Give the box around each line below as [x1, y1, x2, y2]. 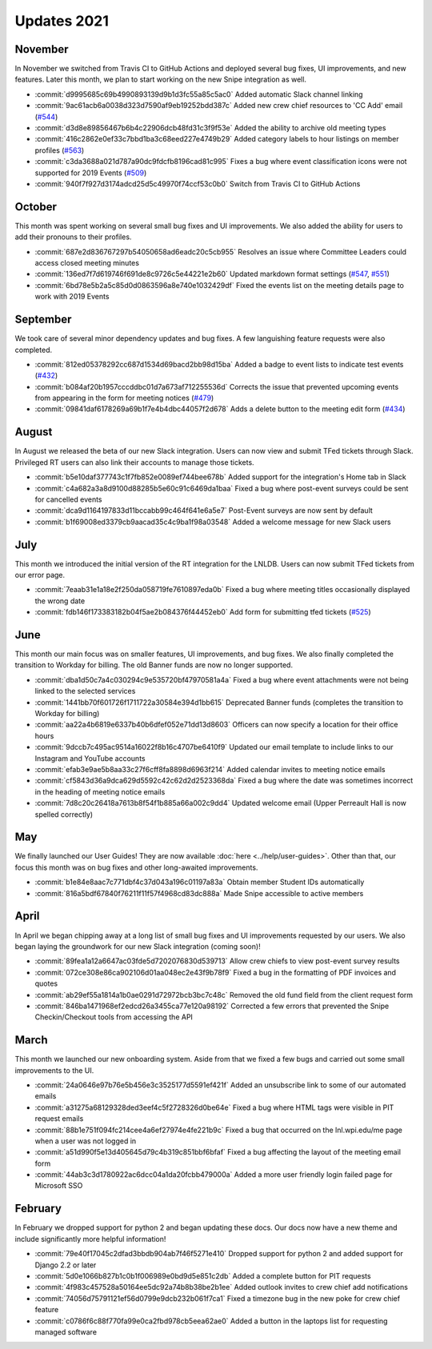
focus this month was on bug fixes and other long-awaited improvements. [14, 863, 258, 872]
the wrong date [34, 596, 86, 606]
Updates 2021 [14, 12, 110, 30]
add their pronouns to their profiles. [14, 232, 132, 242]
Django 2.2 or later [34, 1260, 97, 1270]
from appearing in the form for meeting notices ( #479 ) [34, 393, 214, 403]
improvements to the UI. [14, 1065, 94, 1075]
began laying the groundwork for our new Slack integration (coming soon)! [14, 941, 261, 951]
